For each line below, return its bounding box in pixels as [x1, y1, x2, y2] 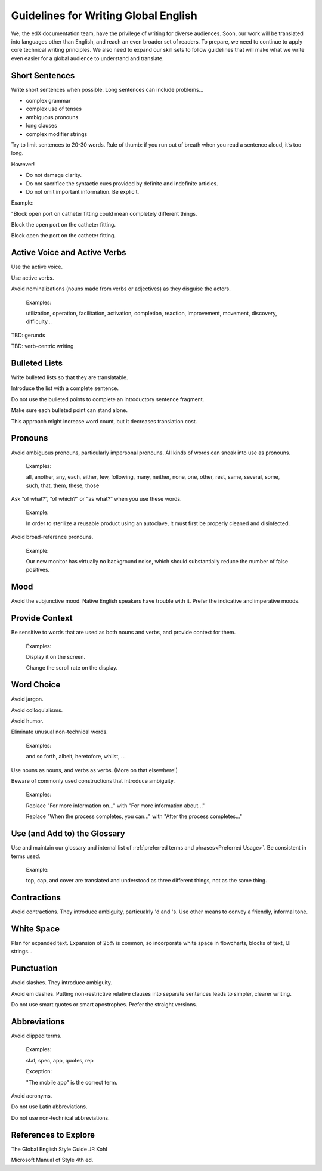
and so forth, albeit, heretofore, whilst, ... [26, 753, 126, 760]
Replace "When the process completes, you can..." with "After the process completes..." [26, 813, 243, 820]
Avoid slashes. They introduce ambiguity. [11, 979, 113, 986]
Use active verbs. [11, 274, 54, 281]
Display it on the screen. [26, 653, 86, 660]
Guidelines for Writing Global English [11, 9, 198, 22]
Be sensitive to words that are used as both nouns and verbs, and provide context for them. [11, 629, 236, 636]
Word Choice [11, 680, 61, 690]
